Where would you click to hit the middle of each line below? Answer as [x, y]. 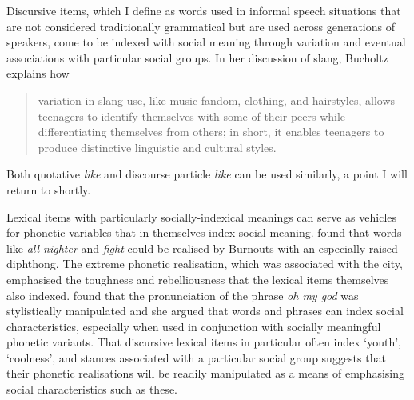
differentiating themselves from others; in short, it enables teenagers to [211, 132]
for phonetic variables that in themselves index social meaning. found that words [204, 232]
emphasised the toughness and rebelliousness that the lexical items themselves [198, 279]
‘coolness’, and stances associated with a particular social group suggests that [196, 357]
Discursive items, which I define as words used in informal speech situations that [204, 10]
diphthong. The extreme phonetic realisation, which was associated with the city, [205, 264]
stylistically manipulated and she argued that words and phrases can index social [205, 311]
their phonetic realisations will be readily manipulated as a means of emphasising [205, 373]
